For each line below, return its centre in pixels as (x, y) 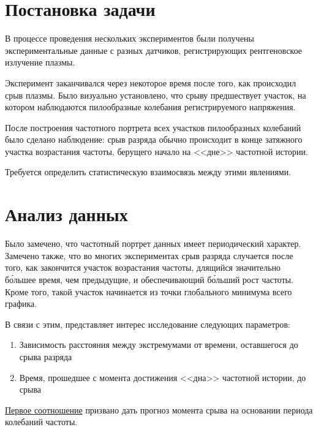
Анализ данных (66, 214)
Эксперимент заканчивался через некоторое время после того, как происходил (151, 82)
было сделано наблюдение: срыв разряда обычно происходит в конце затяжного (154, 139)
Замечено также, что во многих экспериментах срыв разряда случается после (149, 255)
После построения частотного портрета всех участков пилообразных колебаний (153, 127)
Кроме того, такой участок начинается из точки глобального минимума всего (149, 291)
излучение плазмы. (40, 62)
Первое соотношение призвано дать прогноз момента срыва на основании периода (159, 409)
